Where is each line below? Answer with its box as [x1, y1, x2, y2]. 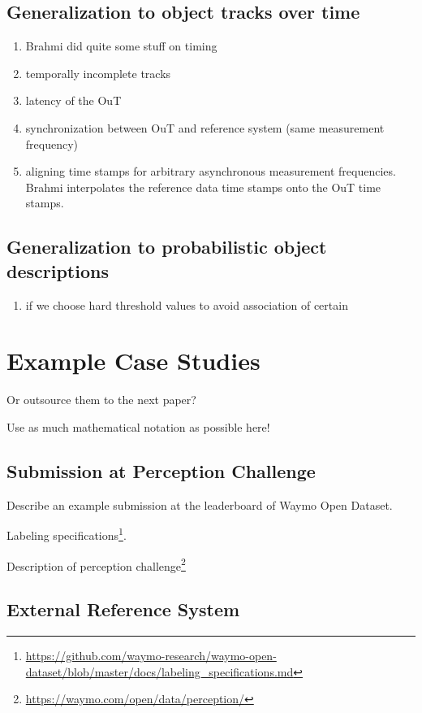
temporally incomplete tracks [25, 64, 171, 81]
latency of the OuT [25, 92, 122, 109]
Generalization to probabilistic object [6, 234, 327, 259]
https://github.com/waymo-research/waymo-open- [25, 646, 277, 663]
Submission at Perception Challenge [6, 458, 316, 483]
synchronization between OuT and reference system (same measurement [25, 119, 385, 136]
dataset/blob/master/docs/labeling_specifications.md [25, 663, 294, 680]
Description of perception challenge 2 [6, 554, 186, 574]
